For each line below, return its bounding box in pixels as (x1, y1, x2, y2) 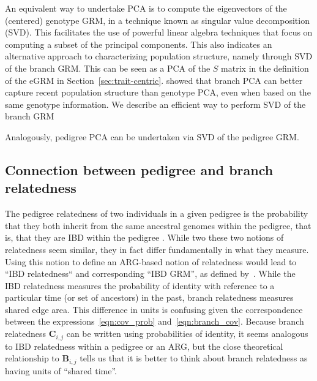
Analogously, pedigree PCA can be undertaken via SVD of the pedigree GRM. (5, 130, 299, 143)
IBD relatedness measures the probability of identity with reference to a (5, 279, 275, 292)
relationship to (5, 352, 59, 364)
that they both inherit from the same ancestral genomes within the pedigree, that (5, 219, 311, 232)
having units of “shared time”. (5, 364, 117, 377)
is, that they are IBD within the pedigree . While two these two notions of (5, 231, 284, 244)
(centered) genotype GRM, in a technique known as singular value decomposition (5, 13, 310, 26)
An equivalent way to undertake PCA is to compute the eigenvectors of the (5, 2, 287, 14)
